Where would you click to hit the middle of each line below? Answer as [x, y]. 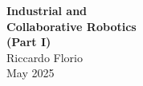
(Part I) [29, 42]
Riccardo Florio [45, 57]
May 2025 [31, 73]
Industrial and [47, 10]
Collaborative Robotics [71, 26]
